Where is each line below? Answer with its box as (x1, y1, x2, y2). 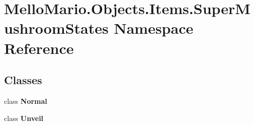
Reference (4, 37, 74, 58)
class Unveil (4, 112, 44, 123)
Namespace (114, 18, 194, 38)
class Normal (4, 95, 47, 106)
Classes (4, 72, 42, 88)
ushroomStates (4, 18, 109, 38)
